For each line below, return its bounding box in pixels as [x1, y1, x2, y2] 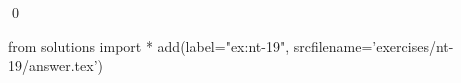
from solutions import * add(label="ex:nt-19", [8, 35, 290, 56]
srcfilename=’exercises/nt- [293, 35, 454, 56]
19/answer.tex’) [8, 55, 104, 76]
